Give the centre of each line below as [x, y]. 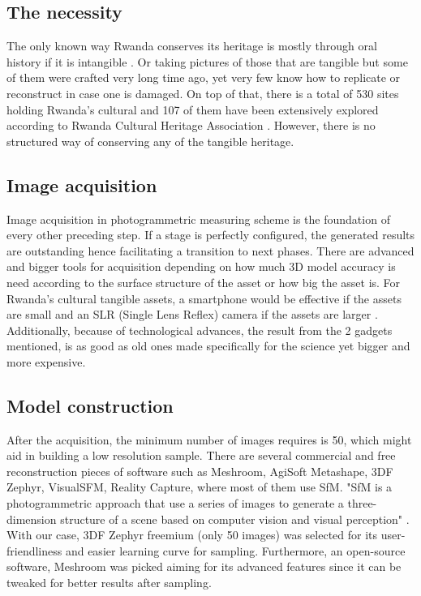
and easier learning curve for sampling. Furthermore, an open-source [235, 550]
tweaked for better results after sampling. [109, 583]
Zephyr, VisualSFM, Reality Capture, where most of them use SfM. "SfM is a [200, 487]
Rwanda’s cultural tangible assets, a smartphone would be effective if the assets [204, 298]
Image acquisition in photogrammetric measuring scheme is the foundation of [198, 219]
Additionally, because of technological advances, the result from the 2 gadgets [200, 330]
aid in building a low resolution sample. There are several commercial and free [201, 455]
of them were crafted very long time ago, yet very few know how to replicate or [204, 77]
